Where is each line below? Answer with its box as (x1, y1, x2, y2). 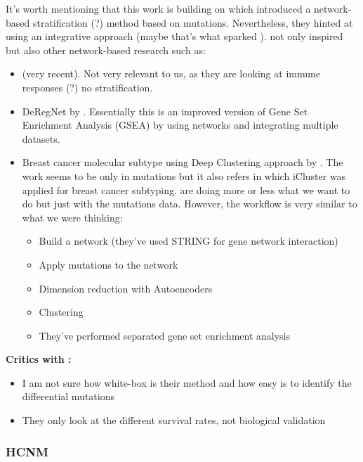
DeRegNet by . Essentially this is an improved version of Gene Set (22, 103, 308, 118)
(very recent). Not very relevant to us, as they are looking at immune (22, 66, 320, 81)
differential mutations (22, 389, 114, 404)
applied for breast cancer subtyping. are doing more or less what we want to (22, 182, 350, 197)
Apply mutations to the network (39, 257, 178, 271)
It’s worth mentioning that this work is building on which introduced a (6, 1, 311, 15)
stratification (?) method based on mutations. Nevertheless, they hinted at (32, 15, 353, 30)
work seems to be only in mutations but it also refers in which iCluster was (22, 168, 346, 183)
